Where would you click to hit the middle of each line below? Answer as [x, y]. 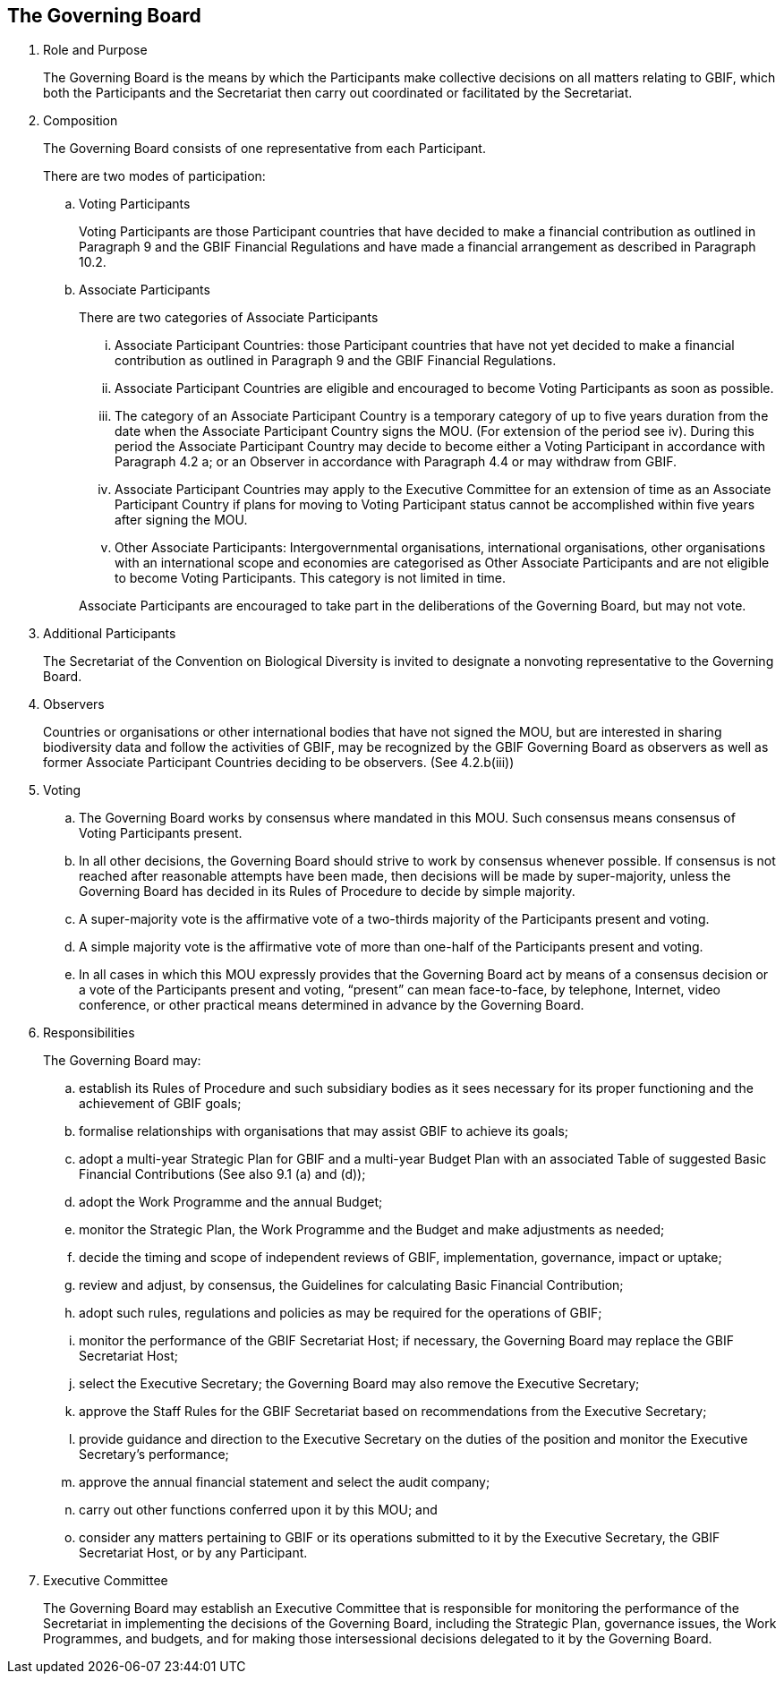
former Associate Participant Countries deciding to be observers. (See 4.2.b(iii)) [279, 763]
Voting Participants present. [161, 833]
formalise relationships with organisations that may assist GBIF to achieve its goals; [324, 1131]
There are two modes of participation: [154, 176]
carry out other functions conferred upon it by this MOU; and [258, 1510]
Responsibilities [89, 1033]
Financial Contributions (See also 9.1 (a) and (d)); [222, 1174]
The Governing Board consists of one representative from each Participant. [264, 149]
